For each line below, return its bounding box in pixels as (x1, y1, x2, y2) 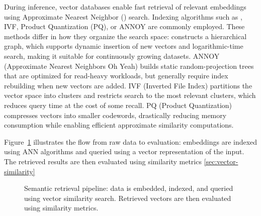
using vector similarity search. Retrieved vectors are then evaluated (24, 192, 231, 203)
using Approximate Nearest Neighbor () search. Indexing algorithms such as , (4, 11, 242, 22)
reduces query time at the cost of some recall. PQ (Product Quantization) (4, 99, 232, 110)
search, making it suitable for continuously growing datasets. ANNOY (4, 50, 220, 61)
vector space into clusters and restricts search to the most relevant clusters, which (4, 90, 256, 100)
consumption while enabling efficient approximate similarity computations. (4, 120, 234, 130)
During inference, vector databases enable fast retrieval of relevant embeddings (4, 2, 246, 12)
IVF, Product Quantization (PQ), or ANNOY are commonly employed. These (4, 21, 245, 32)
